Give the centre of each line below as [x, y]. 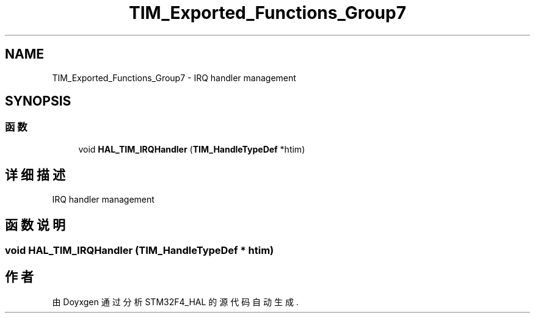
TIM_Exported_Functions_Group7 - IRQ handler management [174, 78]
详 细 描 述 [35, 175]
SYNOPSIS [38, 101]
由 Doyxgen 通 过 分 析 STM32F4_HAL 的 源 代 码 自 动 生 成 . [175, 302]
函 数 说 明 [35, 225]
